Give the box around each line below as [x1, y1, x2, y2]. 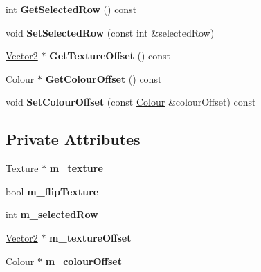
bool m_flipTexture [6, 184, 99, 198]
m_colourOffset [45, 253, 122, 268]
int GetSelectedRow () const [6, 2, 137, 16]
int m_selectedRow [6, 207, 98, 222]
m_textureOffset [49, 230, 132, 244]
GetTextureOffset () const [49, 48, 170, 63]
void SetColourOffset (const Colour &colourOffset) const [6, 95, 256, 109]
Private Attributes [6, 128, 141, 150]
